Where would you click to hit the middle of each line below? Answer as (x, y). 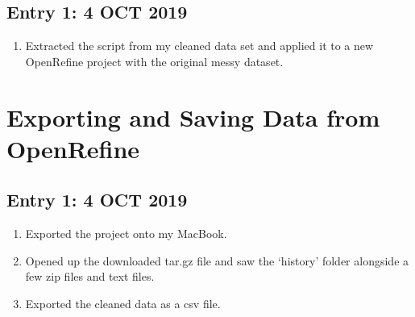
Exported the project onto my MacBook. (126, 234)
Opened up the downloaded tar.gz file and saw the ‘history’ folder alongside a (217, 260)
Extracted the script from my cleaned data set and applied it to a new (199, 46)
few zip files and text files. (90, 276)
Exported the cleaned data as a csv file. (123, 303)
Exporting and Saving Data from (193, 117)
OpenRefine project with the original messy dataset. (154, 61)
